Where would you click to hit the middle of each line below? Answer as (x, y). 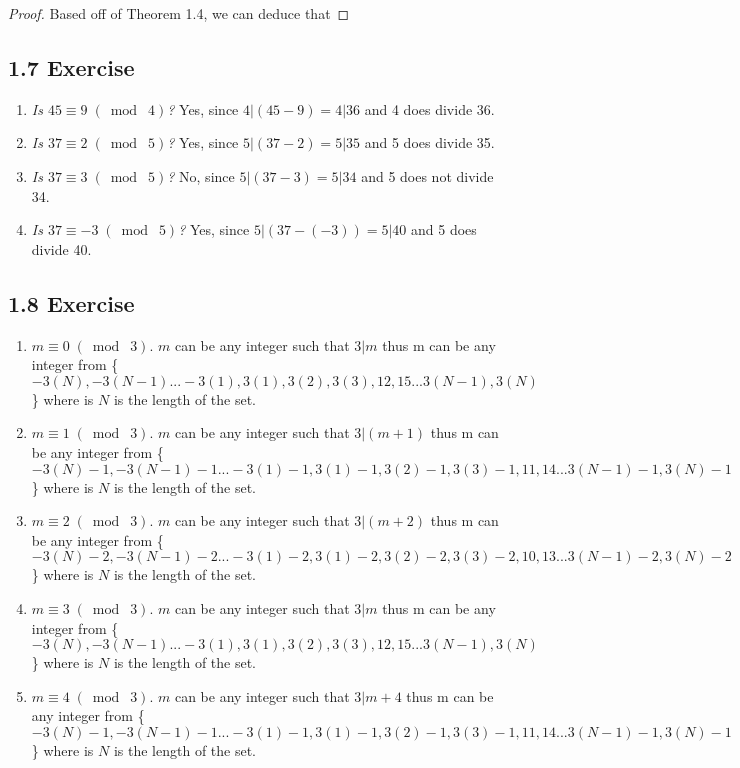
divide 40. (61, 248)
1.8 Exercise (71, 302)
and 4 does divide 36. (429, 108)
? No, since (201, 175)
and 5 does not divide (427, 175)
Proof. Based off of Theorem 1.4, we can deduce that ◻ (179, 13)
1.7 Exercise (71, 66)
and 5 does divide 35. (429, 142)
